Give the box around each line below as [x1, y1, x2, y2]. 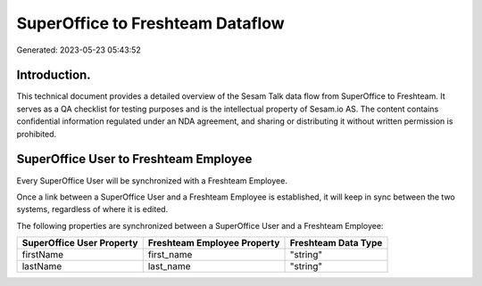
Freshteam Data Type [289, 237, 383, 249]
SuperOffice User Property [21, 237, 138, 249]
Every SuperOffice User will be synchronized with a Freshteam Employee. [16, 175, 287, 186]
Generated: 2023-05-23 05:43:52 [16, 45, 142, 55]
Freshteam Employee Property [147, 237, 280, 249]
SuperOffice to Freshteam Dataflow [16, 13, 285, 33]
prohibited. [16, 128, 57, 139]
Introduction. [16, 68, 91, 83]
